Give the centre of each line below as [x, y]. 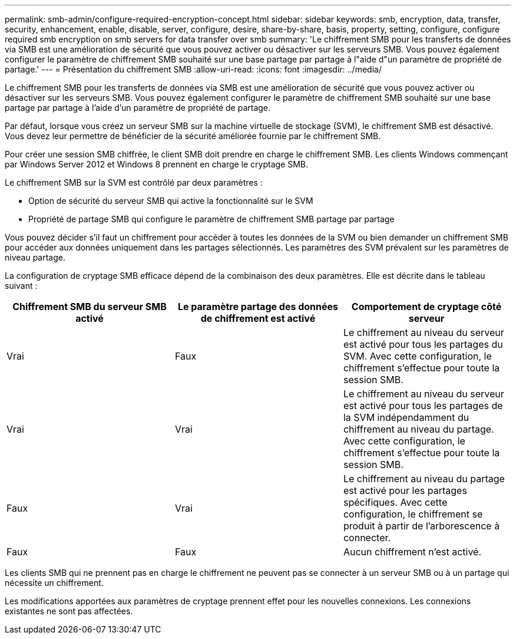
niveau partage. [35, 257]
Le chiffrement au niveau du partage [424, 479]
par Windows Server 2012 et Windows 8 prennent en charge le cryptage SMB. [157, 164]
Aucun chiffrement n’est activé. [412, 552]
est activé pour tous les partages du [423, 344]
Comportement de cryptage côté [426, 307]
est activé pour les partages [405, 490]
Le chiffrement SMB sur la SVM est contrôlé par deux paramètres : [134, 182]
